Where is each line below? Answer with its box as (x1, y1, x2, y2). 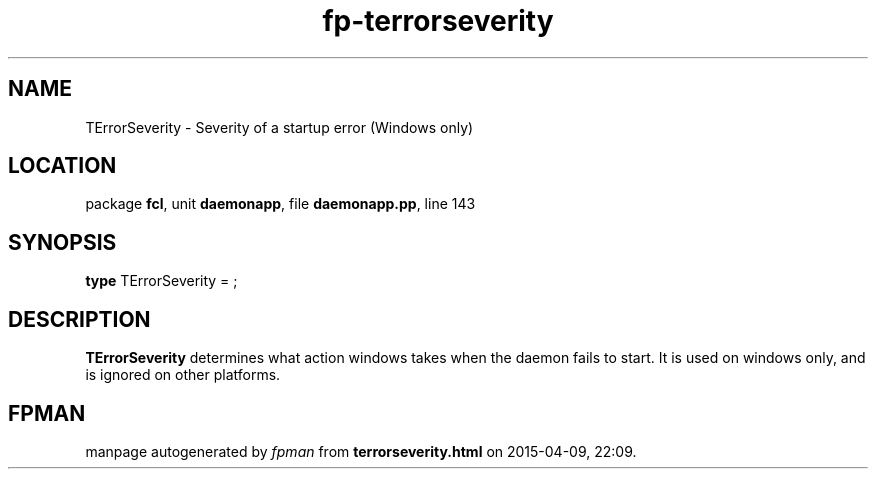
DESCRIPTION (8, 306, 151, 332)
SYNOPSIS (8, 229, 117, 255)
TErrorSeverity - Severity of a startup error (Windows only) (85, 118, 474, 136)
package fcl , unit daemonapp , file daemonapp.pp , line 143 (85, 195, 476, 213)
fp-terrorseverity (322, 4, 554, 38)
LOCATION (8, 153, 117, 179)
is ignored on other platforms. (85, 366, 281, 384)
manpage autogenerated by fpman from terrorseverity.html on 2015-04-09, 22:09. (85, 442, 637, 460)
